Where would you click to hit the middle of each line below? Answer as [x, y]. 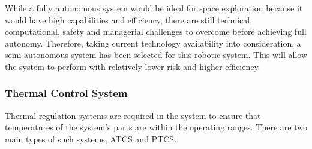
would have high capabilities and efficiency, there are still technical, [129, 19]
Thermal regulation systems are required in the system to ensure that [133, 115]
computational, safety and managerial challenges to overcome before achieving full [156, 31]
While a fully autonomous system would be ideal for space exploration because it [154, 8]
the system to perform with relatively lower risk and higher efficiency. [133, 66]
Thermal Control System [66, 93]
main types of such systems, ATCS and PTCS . [91, 139]
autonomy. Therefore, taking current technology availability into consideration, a [153, 43]
